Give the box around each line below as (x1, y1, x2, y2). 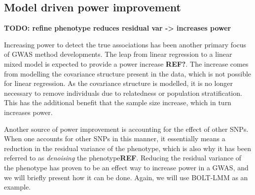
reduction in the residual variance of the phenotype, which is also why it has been (4, 143, 251, 153)
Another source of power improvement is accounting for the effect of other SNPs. (4, 123, 249, 134)
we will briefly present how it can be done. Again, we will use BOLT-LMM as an (4, 172, 248, 182)
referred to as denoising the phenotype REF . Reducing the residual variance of (4, 153, 242, 163)
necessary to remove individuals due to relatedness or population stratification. (4, 87, 242, 98)
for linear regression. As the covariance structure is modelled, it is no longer (4, 78, 233, 88)
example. (4, 182, 31, 192)
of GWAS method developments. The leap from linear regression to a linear (4, 49, 232, 59)
